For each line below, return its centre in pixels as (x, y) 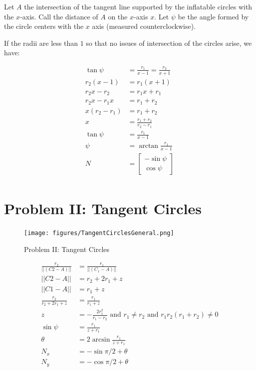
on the (118, 16)
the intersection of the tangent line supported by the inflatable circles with (138, 6)
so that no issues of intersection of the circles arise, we (169, 43)
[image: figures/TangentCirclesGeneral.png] (99, 233)
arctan (149, 146)
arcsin (101, 340)
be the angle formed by (213, 16)
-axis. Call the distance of (59, 16)
